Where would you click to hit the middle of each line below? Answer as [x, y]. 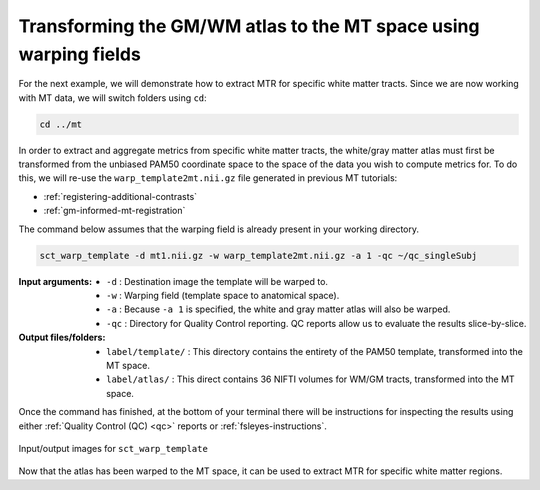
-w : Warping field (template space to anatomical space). [223, 296]
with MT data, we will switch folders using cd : [112, 97]
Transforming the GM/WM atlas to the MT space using [249, 26]
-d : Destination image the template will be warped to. [217, 281]
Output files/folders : [62, 337]
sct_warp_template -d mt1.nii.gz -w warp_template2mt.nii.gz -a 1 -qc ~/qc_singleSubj [258, 255]
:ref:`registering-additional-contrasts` [120, 196]
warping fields [80, 54]
